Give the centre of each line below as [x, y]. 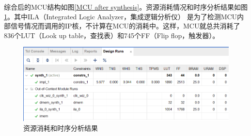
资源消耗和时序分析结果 [61, 128]
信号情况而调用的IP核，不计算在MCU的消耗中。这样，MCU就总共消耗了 [125, 26]
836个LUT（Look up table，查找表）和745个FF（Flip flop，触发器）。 [112, 35]
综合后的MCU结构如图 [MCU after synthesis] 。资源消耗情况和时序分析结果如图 [126, 7]
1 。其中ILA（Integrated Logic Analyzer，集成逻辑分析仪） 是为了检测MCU [121, 16]
